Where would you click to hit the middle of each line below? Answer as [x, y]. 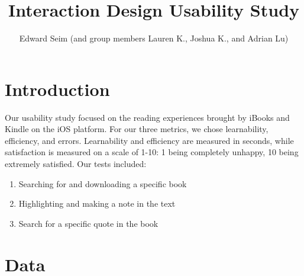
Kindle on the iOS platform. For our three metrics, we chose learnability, [137, 129]
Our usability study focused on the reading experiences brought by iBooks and [147, 117]
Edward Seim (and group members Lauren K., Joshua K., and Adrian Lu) [154, 38]
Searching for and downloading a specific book [103, 183]
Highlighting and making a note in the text [97, 203]
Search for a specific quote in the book [88, 223]
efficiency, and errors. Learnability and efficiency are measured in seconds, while [149, 140]
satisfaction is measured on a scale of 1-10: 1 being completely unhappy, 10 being [152, 152]
